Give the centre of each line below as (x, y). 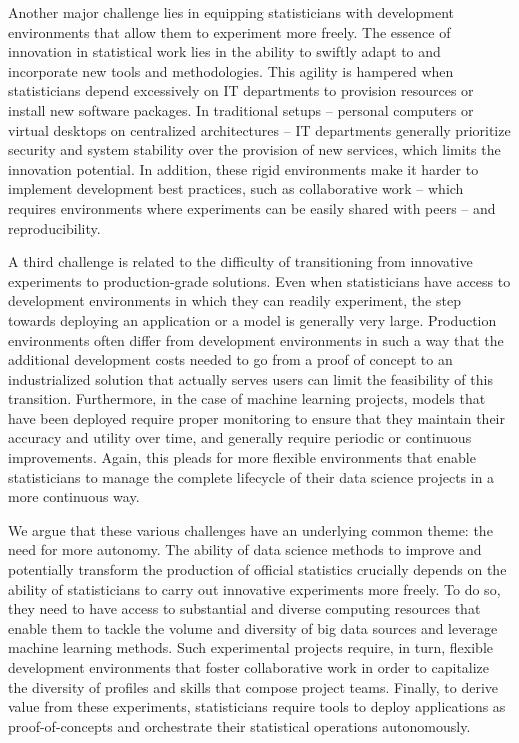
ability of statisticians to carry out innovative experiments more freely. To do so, (254, 588)
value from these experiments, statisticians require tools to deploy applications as (257, 706)
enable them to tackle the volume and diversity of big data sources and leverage (253, 627)
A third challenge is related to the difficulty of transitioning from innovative (240, 261)
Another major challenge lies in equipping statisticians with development (231, 12)
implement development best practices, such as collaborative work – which (236, 188)
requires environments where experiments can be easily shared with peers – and (252, 207)
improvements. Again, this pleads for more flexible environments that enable (242, 457)
